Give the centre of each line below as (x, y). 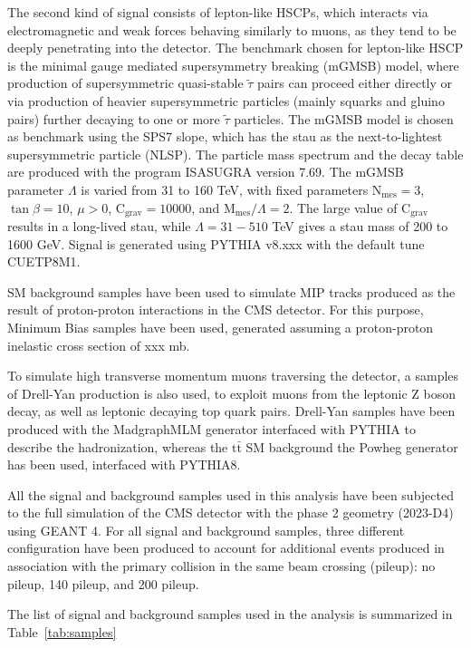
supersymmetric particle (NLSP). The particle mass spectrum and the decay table (235, 154)
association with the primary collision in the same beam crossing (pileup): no (221, 566)
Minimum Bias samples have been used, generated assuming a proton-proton (221, 327)
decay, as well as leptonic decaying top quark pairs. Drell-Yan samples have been (231, 411)
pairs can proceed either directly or (355, 83)
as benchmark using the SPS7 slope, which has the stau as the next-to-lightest (225, 136)
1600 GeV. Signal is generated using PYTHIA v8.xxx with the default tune (216, 243)
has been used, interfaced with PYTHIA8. (124, 464)
